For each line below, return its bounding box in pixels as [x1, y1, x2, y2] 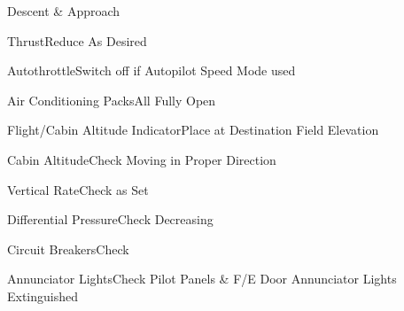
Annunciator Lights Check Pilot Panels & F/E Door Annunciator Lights [7, 269, 397, 288]
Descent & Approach [7, 2, 120, 19]
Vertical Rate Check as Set [7, 180, 149, 198]
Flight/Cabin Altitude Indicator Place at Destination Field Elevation [7, 121, 379, 139]
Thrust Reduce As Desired [7, 31, 147, 50]
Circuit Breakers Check [7, 239, 129, 258]
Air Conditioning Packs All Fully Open [7, 90, 216, 109]
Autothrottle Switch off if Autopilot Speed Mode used [7, 61, 296, 80]
